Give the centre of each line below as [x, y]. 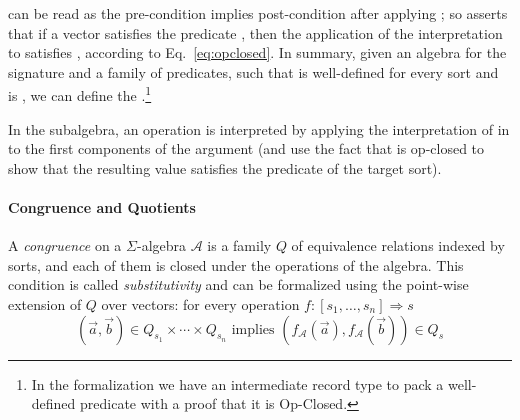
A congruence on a [65, 245]
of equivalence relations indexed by [398, 245]
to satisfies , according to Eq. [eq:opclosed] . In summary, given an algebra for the [257, 52]
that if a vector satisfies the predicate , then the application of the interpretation [255, 32]
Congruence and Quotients [102, 207]
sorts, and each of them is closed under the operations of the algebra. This [236, 264]
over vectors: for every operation [200, 303]
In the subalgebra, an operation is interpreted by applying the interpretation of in [259, 128]
